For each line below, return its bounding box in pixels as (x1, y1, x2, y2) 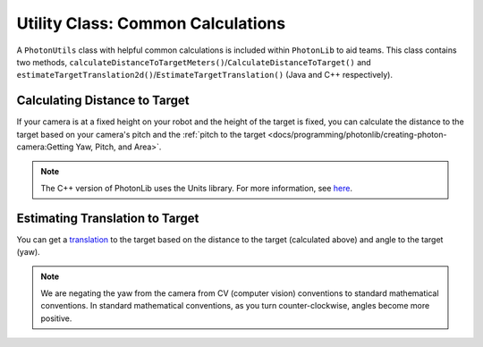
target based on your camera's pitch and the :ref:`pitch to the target (16, 129, 267, 140)
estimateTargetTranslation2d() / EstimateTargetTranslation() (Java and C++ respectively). (16, 70, 394, 80)
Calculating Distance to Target (16, 93, 190, 108)
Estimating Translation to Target (16, 210, 199, 225)
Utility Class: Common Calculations (16, 13, 286, 33)
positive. (40, 313, 72, 324)
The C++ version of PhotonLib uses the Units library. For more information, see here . (40, 182, 353, 193)
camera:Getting (16, 141, 74, 152)
